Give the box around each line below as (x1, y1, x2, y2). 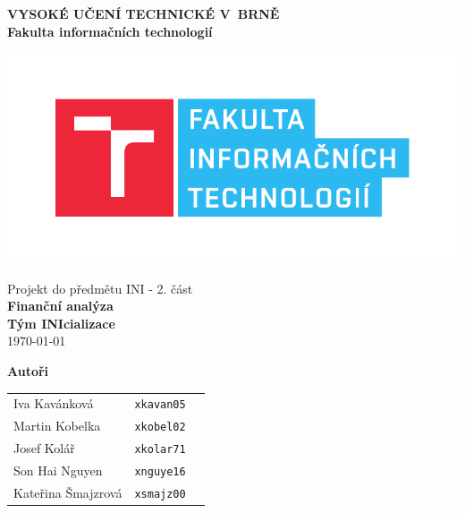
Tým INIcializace (7, 313, 115, 332)
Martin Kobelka (13, 416, 101, 435)
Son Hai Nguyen (13, 461, 103, 480)
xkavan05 (134, 398, 186, 412)
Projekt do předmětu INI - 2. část (7, 278, 193, 297)
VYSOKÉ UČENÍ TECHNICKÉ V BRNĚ (7, 4, 280, 22)
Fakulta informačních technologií (7, 21, 213, 40)
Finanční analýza (7, 296, 114, 315)
